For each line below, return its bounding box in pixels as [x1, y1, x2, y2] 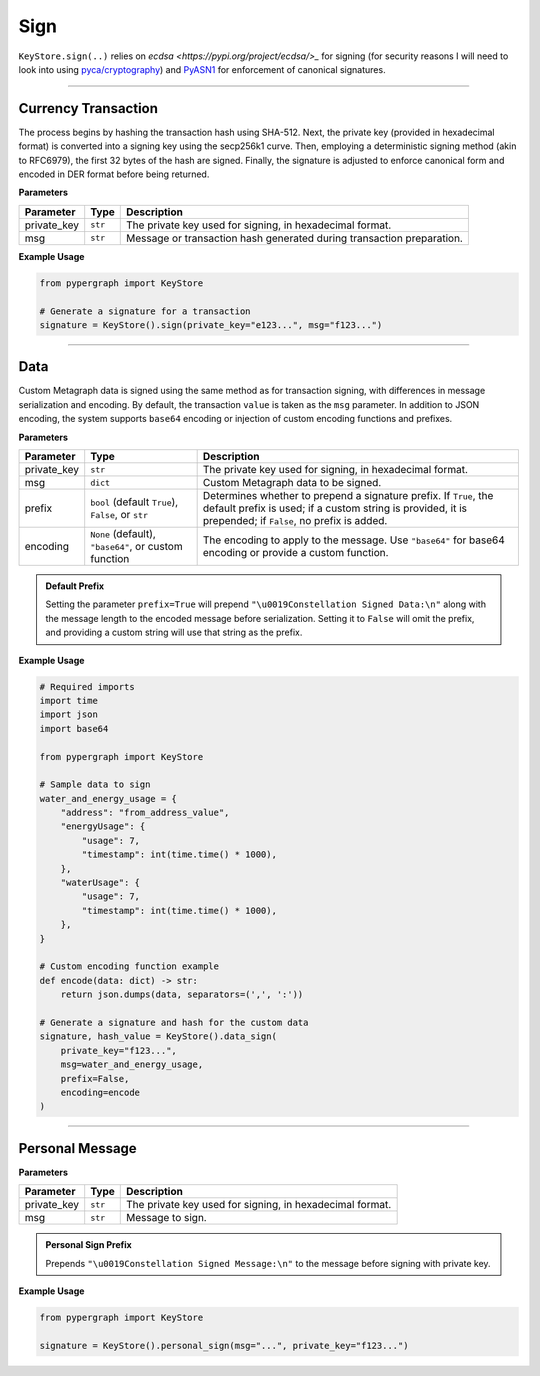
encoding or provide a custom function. [202, 546, 389, 560]
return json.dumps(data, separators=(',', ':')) [60, 989, 304, 1000]
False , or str [90, 508, 149, 522]
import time [39, 695, 99, 706]
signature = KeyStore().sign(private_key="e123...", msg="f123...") [39, 319, 383, 330]
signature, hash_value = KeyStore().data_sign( [39, 1031, 277, 1042]
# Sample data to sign [39, 779, 151, 790]
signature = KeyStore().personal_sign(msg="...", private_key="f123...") [39, 1340, 409, 1351]
